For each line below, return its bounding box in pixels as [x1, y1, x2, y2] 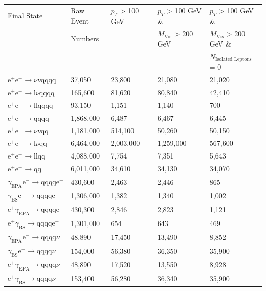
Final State [8, 10, 43, 21]
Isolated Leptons [215, 57, 252, 62]
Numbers [71, 33, 99, 44]
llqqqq [33, 102, 53, 109]
